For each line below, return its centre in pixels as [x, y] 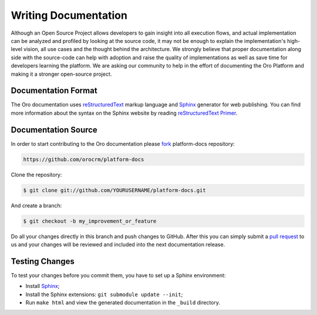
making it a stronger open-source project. [61, 74]
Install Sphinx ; [43, 286]
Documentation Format [54, 91]
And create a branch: [36, 205]
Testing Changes [43, 261]
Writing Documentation [69, 15]
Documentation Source [54, 130]
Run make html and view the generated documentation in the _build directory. [123, 303]
